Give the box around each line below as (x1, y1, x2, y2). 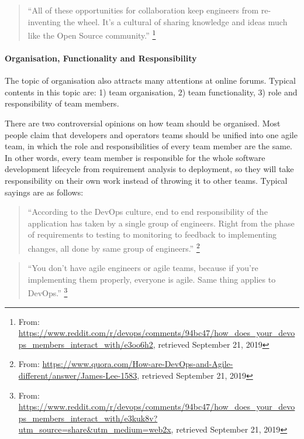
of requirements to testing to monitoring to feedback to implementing (27, 228, 277, 241)
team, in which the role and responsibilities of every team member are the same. (5, 140, 293, 152)
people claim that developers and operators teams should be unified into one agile (5, 128, 298, 140)
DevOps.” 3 (27, 285, 68, 299)
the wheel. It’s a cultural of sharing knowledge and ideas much (63, 15, 288, 28)
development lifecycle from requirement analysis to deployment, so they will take (5, 163, 294, 175)
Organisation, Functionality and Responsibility (5, 52, 197, 64)
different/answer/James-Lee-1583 (18, 369, 137, 382)
